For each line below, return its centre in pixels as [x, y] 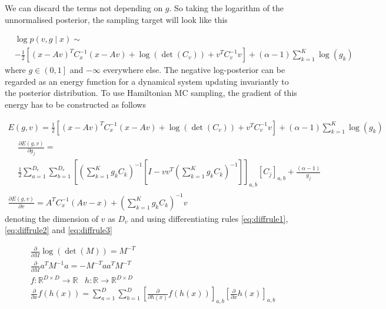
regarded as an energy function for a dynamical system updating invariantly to [147, 81]
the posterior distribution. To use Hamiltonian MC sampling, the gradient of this [151, 93]
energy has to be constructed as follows [75, 104]
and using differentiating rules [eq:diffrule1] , [209, 218]
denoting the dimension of [52, 218]
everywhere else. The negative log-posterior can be [194, 70]
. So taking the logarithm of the [227, 8]
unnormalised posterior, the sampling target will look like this [116, 19]
